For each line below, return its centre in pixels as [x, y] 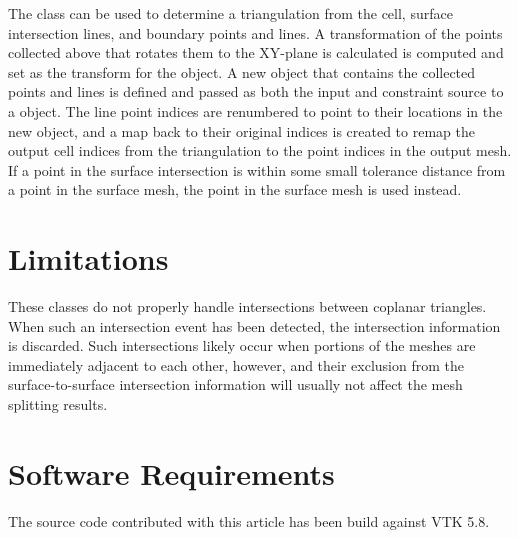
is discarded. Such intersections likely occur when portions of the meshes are [242, 345]
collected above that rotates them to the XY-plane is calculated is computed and [256, 52]
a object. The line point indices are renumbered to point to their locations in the [255, 110]
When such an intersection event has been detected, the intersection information [254, 325]
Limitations [88, 258]
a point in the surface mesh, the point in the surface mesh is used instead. [235, 189]
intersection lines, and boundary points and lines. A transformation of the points [255, 32]
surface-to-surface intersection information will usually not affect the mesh [235, 384]
